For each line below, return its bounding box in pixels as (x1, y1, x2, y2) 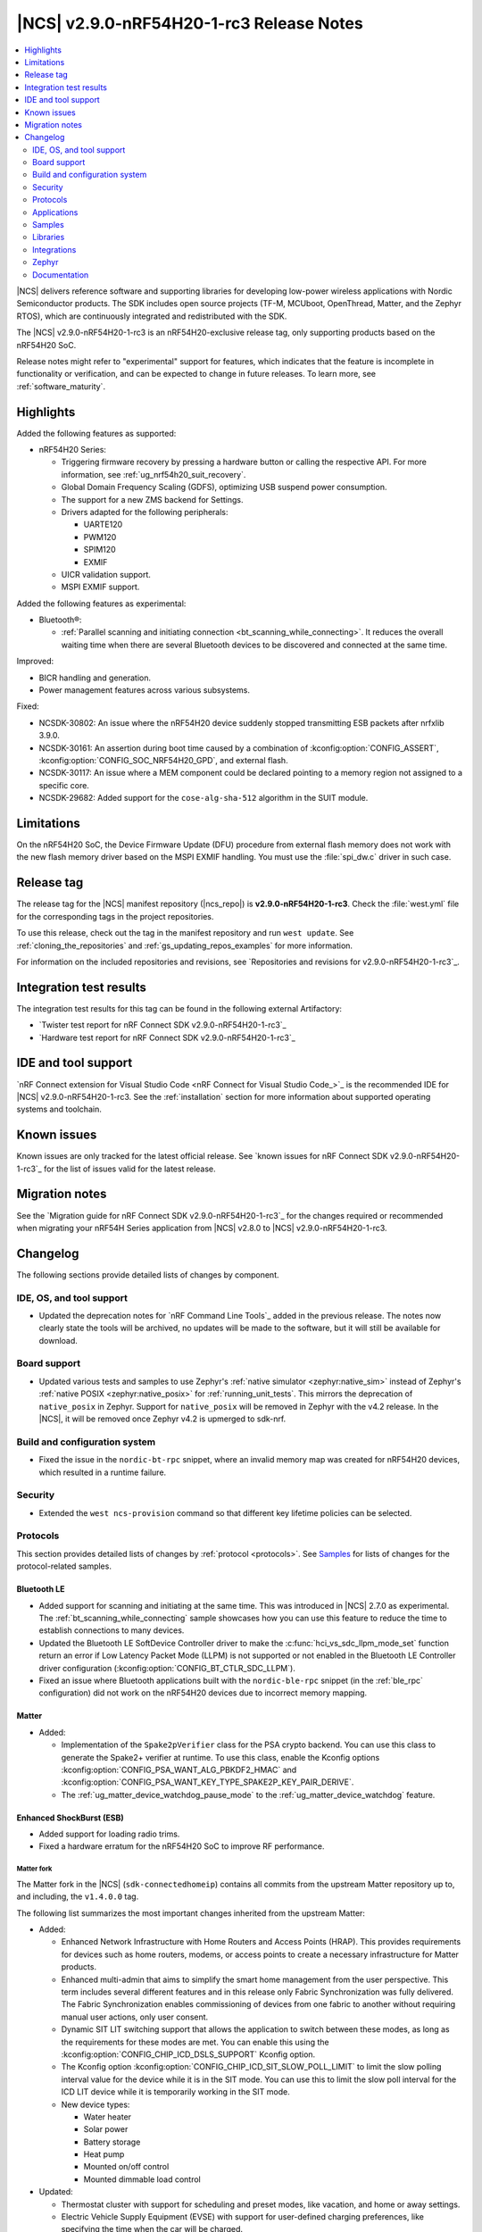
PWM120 (83, 531, 117, 542)
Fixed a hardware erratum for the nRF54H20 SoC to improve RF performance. (38, 1841, 325, 1852)
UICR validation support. (61, 569, 152, 579)
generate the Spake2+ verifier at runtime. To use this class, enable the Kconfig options (61, 1752, 380, 1762)
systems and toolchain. (16, 1104, 102, 1115)
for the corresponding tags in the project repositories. (16, 911, 214, 921)
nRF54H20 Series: (38, 445, 107, 454)
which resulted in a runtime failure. (38, 1467, 167, 1478)
